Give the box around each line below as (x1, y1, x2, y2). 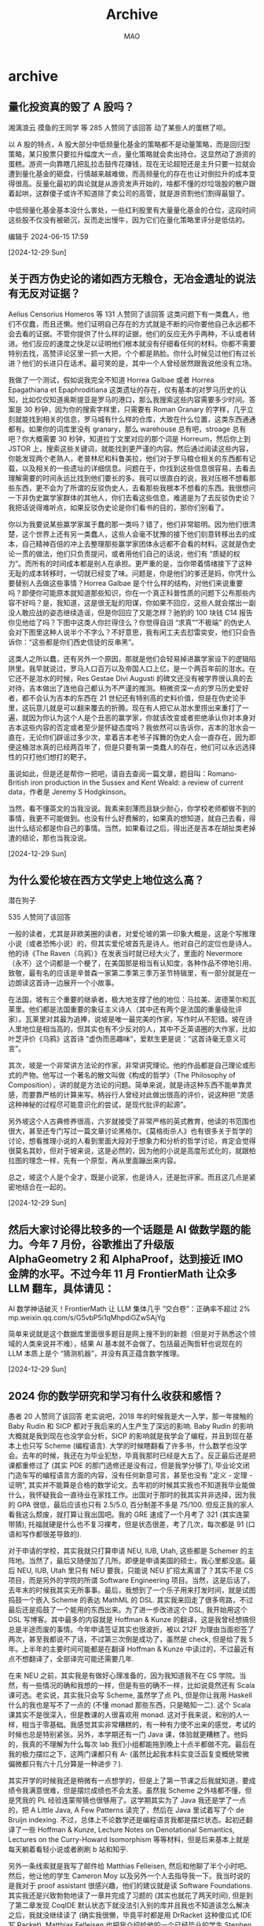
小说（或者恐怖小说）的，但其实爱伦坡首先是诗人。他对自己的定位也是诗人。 (8, 939, 256, 948)
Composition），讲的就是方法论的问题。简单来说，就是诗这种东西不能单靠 (8, 1080, 246, 1089)
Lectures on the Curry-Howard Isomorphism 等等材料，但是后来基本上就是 (8, 1835, 250, 1844)
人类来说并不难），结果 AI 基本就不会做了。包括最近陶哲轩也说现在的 (21, 1339, 243, 1349)
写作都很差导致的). (21, 1529, 82, 1539)
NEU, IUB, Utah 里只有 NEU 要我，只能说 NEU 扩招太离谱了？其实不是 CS (16, 1565, 254, 1575)
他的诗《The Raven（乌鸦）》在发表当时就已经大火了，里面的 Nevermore (8, 949, 243, 958)
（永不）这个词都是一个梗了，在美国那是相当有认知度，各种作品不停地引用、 (8, 958, 256, 968)
